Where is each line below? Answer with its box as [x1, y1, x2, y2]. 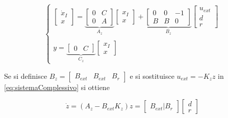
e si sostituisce [130, 70, 174, 81]
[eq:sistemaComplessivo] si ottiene [4, 81, 110, 92]
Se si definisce [4, 70, 47, 81]
